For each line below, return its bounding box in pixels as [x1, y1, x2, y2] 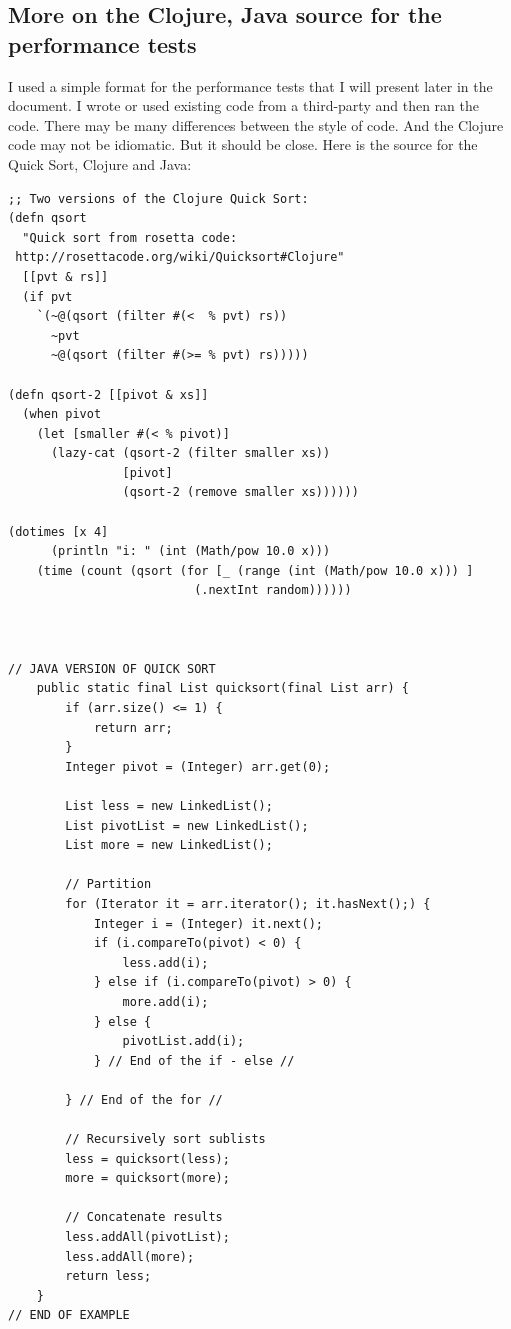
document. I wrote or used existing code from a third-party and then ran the [8, 95, 479, 116]
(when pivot [22, 407, 102, 422]
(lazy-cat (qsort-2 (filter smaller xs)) [50, 446, 331, 461]
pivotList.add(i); [122, 1034, 245, 1049]
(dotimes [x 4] [8, 524, 109, 539]
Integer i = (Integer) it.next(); [93, 916, 323, 931]
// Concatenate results [65, 1210, 223, 1225]
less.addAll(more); [65, 1249, 195, 1264]
